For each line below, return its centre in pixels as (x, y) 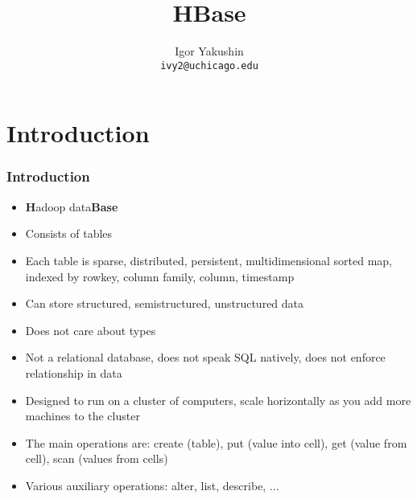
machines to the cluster (83, 416)
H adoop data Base (72, 206)
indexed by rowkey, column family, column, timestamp (160, 276)
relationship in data (74, 372)
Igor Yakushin (209, 51)
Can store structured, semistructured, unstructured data (165, 303)
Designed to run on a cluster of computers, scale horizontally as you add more (218, 400)
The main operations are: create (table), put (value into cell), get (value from (216, 442)
